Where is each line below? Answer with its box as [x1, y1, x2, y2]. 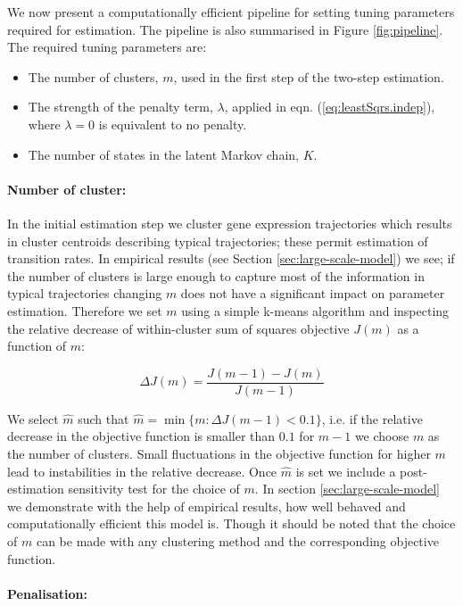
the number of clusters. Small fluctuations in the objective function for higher [7, 444, 431, 462]
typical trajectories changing [7, 284, 162, 303]
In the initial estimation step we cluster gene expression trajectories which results [7, 213, 452, 232]
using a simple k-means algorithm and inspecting [181, 301, 450, 320]
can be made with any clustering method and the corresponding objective [36, 531, 439, 550]
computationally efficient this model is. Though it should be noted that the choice [7, 514, 456, 533]
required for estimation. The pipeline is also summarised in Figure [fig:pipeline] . [7, 20, 443, 38]
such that [78, 409, 129, 428]
